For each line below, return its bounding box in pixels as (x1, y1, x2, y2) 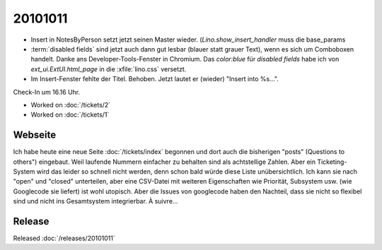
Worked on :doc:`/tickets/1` (30, 110, 110, 119)
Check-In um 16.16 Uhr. (13, 88, 81, 96)
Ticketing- (317, 157, 347, 166)
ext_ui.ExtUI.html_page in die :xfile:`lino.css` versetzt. (30, 64, 187, 73)
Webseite (13, 129, 57, 141)
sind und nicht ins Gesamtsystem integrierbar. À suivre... (13, 197, 178, 206)
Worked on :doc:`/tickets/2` (30, 100, 111, 109)
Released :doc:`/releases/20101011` (13, 234, 116, 243)
